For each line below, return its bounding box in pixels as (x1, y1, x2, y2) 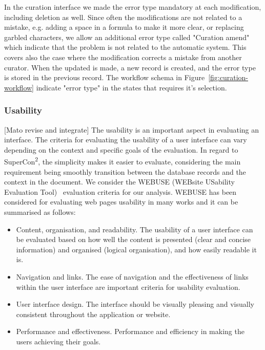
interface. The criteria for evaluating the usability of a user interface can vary (4, 134, 247, 145)
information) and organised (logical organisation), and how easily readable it (16, 244, 257, 254)
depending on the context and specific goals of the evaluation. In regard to (4, 144, 238, 155)
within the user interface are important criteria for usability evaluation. (16, 281, 240, 292)
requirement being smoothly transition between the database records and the (4, 166, 246, 177)
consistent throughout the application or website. (16, 308, 171, 319)
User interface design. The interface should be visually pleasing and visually (16, 299, 254, 309)
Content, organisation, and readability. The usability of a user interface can (16, 224, 253, 234)
